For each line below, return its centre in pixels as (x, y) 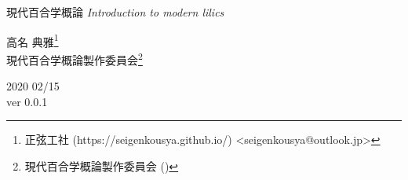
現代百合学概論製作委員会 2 (75, 58)
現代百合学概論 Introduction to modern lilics (115, 12)
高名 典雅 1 (33, 40)
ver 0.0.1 (27, 101)
